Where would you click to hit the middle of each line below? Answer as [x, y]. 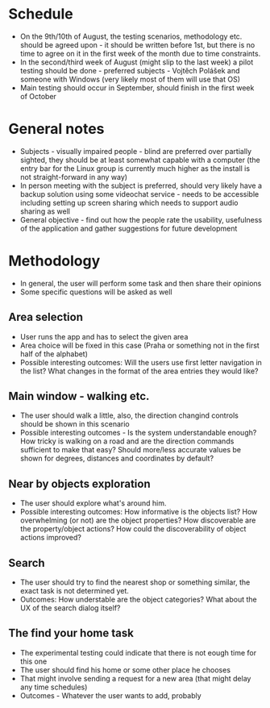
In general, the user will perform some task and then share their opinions [141, 283]
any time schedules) [54, 687]
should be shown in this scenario [75, 424]
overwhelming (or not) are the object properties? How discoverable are [138, 520]
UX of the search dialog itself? [70, 608]
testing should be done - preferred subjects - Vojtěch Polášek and [130, 70]
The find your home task [71, 633]
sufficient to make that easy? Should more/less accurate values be [131, 450]
